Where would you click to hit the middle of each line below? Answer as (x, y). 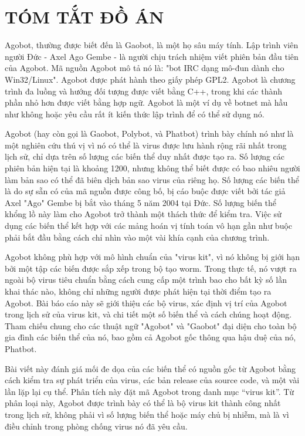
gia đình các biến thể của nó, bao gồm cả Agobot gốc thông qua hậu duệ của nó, (150, 337)
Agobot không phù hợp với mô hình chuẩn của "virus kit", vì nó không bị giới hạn (152, 257)
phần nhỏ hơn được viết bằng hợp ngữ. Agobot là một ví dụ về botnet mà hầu (146, 102)
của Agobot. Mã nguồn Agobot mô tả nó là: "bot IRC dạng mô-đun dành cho (145, 68)
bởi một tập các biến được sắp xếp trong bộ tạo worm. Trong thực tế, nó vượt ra (151, 268)
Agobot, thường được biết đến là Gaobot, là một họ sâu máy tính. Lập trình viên (152, 45)
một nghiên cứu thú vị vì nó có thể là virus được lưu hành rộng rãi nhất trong (146, 145)
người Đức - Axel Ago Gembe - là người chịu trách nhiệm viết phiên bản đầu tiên (152, 56)
